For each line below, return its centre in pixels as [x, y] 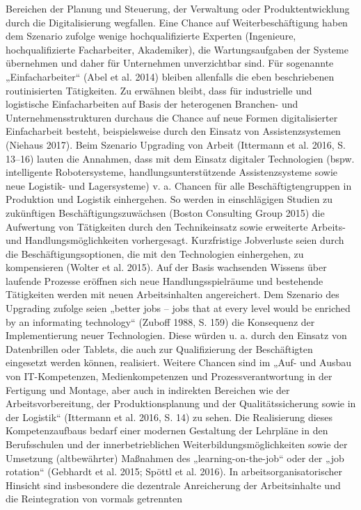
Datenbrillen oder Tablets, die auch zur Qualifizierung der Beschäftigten [159, 348]
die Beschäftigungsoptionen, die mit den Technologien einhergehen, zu [155, 253]
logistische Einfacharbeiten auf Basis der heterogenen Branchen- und [152, 104]
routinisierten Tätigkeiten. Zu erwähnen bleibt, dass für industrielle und [159, 90]
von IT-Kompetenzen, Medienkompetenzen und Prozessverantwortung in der [169, 376]
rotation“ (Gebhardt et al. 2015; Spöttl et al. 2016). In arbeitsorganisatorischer [174, 471]
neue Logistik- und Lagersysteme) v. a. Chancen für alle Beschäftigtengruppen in [179, 185]
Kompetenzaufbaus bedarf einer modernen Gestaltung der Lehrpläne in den [167, 430]
